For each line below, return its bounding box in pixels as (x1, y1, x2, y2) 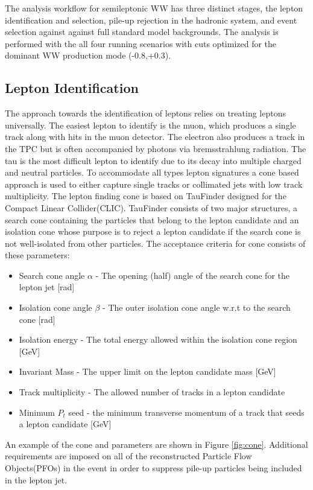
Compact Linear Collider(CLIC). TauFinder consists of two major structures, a (5, 201, 297, 214)
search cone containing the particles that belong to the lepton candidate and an (5, 213, 299, 226)
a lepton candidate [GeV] (19, 418, 112, 430)
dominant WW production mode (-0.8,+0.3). (5, 49, 171, 62)
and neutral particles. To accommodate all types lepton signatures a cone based (5, 166, 299, 179)
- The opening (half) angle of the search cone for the (95, 269, 289, 281)
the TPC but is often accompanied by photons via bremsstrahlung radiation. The (5, 142, 306, 154)
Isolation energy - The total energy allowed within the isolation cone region (19, 333, 297, 346)
